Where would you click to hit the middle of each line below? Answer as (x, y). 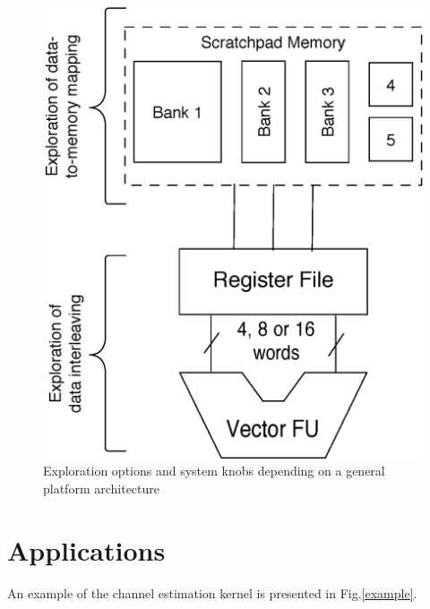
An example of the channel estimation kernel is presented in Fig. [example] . (212, 592)
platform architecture (102, 488)
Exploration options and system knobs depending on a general (214, 471)
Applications (86, 549)
